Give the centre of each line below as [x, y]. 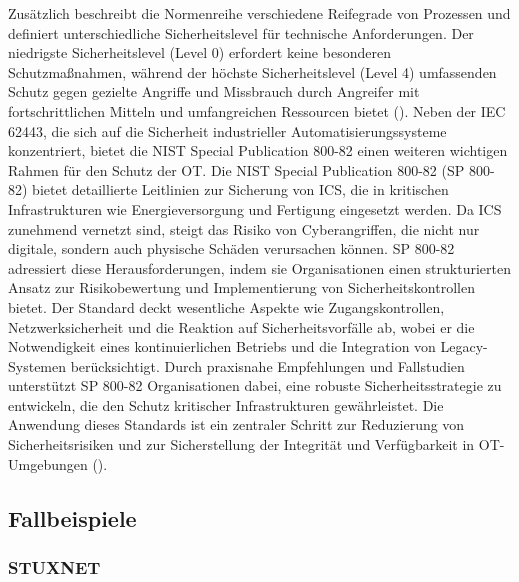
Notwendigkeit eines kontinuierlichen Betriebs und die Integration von [222, 346]
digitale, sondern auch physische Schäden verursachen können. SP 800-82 [231, 248]
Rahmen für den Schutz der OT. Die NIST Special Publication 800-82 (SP [236, 169]
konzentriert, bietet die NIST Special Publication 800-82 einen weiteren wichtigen [258, 150]
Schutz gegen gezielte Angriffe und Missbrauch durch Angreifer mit [214, 91]
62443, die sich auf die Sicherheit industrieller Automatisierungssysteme [227, 130]
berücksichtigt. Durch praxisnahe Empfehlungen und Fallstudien [267, 365]
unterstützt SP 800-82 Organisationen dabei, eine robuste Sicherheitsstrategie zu [255, 385]
